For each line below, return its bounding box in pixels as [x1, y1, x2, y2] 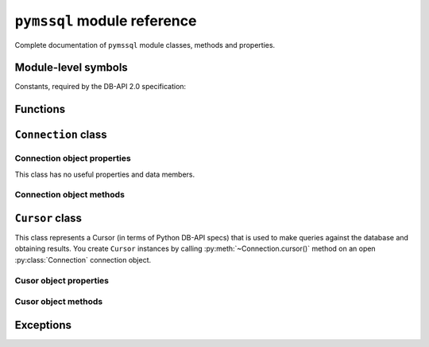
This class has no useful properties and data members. [14, 170, 195, 179]
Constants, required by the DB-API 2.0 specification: [14, 82, 187, 92]
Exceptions [14, 318, 71, 332]
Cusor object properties [14, 275, 110, 286]
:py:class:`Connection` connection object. [14, 255, 152, 264]
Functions [14, 103, 66, 116]
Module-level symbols [14, 60, 129, 75]
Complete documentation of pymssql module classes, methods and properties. [14, 40, 276, 49]
